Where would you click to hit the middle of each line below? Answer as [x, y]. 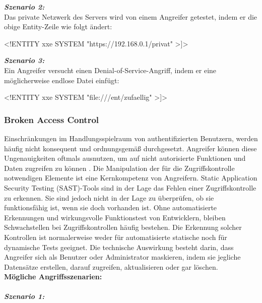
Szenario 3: [24, 60]
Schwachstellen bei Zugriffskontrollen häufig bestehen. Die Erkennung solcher [123, 227]
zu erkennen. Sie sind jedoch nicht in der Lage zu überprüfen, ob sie [109, 197]
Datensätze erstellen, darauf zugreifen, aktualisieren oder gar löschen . [111, 266]
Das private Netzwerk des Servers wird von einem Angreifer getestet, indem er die [131, 16]
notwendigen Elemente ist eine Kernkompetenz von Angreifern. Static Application [131, 178]
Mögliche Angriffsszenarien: [53, 277]
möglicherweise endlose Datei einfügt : [62, 80]
